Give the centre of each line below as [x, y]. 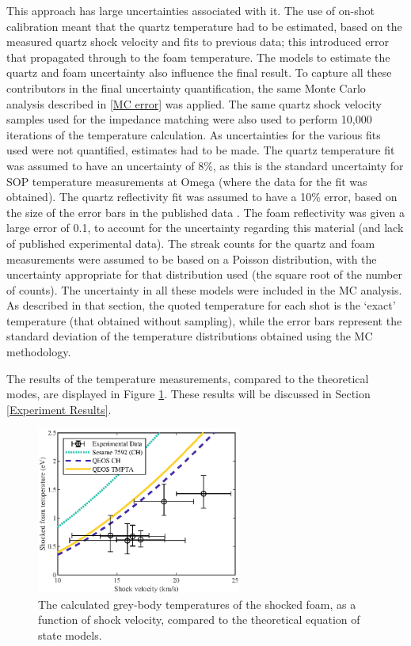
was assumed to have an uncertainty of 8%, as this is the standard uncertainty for [205, 165]
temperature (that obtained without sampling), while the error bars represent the [204, 320]
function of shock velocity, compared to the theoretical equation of [199, 619]
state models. [70, 635]
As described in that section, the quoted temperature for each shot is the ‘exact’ [201, 305]
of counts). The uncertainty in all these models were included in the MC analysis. [204, 289]
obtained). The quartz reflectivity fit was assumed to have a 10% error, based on [202, 197]
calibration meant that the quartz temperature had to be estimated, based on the [204, 26]
